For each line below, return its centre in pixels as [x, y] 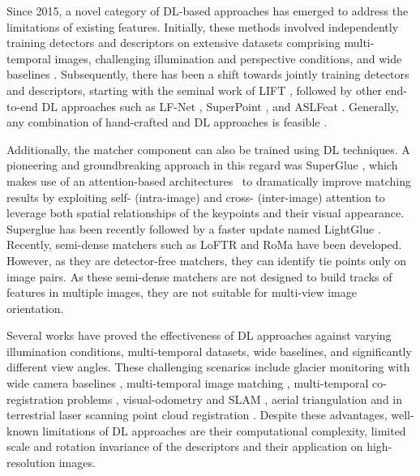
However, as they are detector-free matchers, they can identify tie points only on [207, 260]
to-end [22, 106]
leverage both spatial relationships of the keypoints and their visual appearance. [206, 213]
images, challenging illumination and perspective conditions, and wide [228, 58]
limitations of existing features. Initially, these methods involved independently [203, 26]
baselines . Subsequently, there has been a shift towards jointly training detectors [208, 74]
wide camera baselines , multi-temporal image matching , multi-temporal [188, 383]
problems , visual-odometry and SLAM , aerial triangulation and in [235, 399]
